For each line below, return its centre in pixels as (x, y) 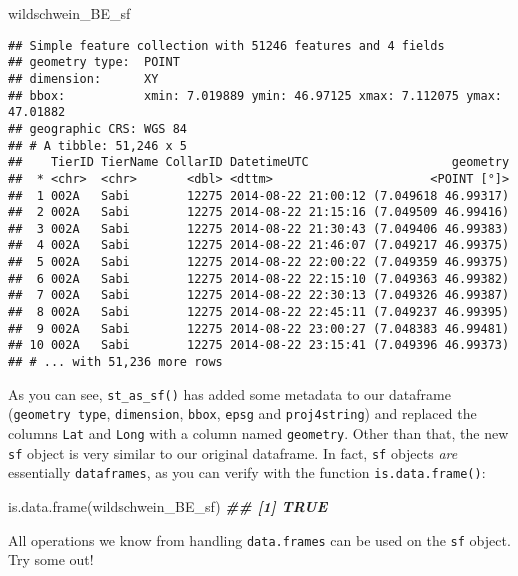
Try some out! (51, 559)
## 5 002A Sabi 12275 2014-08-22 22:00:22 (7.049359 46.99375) (259, 262)
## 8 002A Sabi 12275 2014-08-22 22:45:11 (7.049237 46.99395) (259, 312)
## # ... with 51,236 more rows (115, 362)
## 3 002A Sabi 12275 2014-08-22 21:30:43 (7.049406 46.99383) (259, 228)
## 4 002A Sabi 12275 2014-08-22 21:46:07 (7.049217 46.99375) (259, 245)
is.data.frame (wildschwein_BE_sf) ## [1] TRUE (168, 506)
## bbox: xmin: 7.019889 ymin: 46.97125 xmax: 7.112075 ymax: (255, 95)
